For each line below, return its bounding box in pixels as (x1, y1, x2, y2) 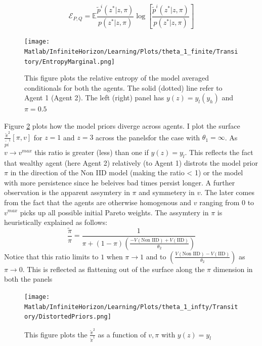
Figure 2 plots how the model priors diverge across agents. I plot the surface (4, 121, 240, 131)
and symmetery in (139, 187, 195, 198)
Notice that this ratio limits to (4, 251, 99, 261)
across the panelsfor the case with (96, 132, 200, 142)
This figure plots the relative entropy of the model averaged (24, 72, 209, 83)
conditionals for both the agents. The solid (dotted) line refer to (24, 82, 223, 93)
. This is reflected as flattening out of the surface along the (22, 263, 205, 274)
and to (146, 251, 166, 261)
